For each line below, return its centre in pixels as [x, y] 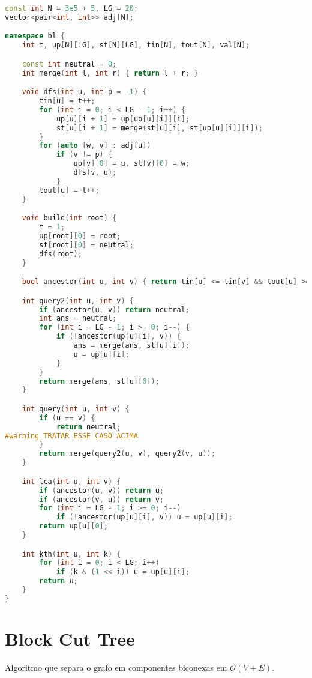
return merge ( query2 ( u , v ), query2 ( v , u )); [127, 454]
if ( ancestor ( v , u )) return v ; [102, 499]
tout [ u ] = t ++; [69, 190]
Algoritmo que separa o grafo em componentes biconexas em [116, 667]
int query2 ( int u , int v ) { [78, 301]
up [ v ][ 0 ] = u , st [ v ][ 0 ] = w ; [132, 164]
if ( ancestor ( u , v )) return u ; [102, 490]
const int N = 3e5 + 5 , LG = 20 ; [72, 8]
